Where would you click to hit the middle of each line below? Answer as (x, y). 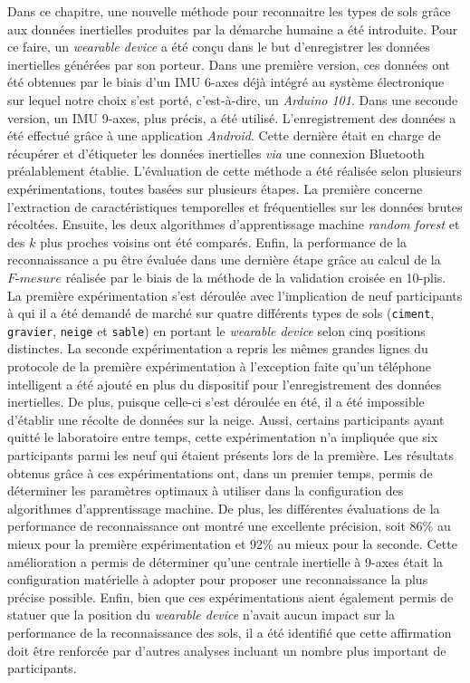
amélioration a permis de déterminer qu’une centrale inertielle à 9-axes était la (225, 561)
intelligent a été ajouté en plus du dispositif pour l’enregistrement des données (224, 384)
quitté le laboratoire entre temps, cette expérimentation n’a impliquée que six (223, 437)
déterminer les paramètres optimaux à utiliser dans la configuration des (206, 491)
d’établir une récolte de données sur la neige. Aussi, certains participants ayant (226, 419)
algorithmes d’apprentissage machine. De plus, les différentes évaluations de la (224, 508)
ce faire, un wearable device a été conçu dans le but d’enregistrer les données (219, 47)
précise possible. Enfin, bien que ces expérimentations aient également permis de (230, 596)
